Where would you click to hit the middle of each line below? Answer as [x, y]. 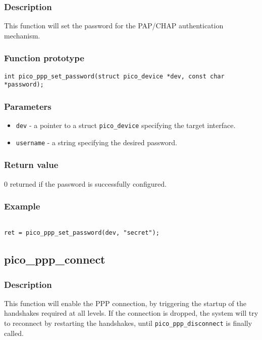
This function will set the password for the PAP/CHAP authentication [114, 26]
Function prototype [44, 58]
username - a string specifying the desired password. [96, 142]
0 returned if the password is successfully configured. [85, 183]
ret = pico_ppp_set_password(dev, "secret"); [82, 233]
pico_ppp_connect [55, 259]
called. [14, 333]
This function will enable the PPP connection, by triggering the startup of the [125, 303]
